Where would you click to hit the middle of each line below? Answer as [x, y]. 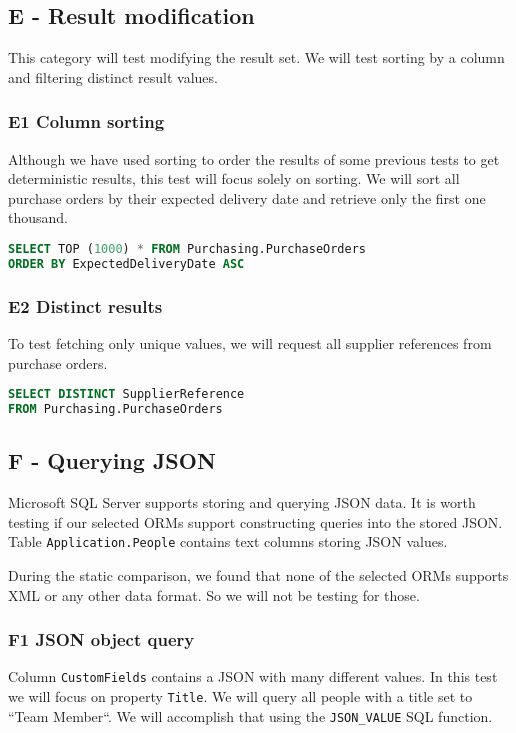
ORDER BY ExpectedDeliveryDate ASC [126, 263]
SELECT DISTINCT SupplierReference [126, 394]
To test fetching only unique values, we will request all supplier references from [250, 342]
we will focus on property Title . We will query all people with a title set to [240, 696]
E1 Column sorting [86, 121]
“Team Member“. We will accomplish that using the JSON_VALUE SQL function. [250, 715]
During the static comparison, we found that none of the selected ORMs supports [258, 574]
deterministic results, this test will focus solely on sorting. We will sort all [234, 178]
